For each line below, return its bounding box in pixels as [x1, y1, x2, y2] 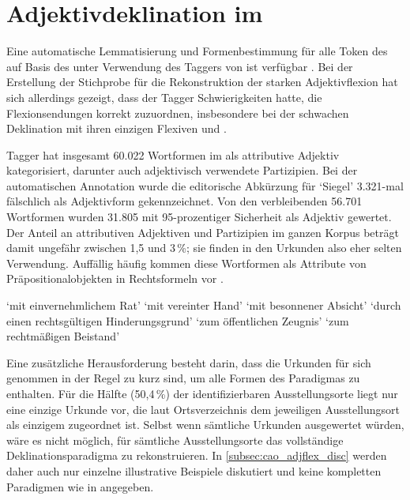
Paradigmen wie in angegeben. [6, 478, 154, 494]
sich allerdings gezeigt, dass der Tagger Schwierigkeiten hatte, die [6, 88, 322, 105]
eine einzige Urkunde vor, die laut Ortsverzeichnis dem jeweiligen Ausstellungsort [6, 400, 400, 417]
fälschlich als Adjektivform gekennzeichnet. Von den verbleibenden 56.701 [6, 193, 363, 209]
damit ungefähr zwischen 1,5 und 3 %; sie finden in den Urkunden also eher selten [6, 239, 402, 256]
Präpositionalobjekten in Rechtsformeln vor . [6, 270, 224, 287]
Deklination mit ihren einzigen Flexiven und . [6, 120, 227, 137]
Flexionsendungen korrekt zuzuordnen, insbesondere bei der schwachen [6, 104, 349, 121]
